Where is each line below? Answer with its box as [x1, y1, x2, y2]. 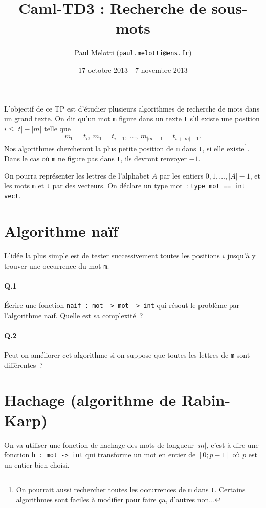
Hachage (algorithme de [4, 389, 176, 410]
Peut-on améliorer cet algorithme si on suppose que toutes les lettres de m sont [4, 349, 250, 360]
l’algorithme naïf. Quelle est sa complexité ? [4, 310, 143, 320]
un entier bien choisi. [4, 459, 70, 470]
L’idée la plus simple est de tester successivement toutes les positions [4, 250, 220, 260]
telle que [44, 123, 71, 134]
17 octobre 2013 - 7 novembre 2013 [78, 64, 188, 75]
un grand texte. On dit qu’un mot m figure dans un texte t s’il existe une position [4, 113, 260, 124]
